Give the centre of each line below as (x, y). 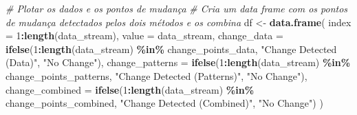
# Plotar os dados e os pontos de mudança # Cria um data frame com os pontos (177, 8)
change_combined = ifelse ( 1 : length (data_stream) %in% (130, 89)
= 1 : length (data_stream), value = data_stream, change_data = (144, 35)
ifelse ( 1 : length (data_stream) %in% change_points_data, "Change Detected (171, 49)
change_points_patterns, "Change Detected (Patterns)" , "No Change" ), (156, 75)
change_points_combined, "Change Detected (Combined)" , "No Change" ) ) (164, 103)
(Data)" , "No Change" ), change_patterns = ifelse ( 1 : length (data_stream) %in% (178, 62)
